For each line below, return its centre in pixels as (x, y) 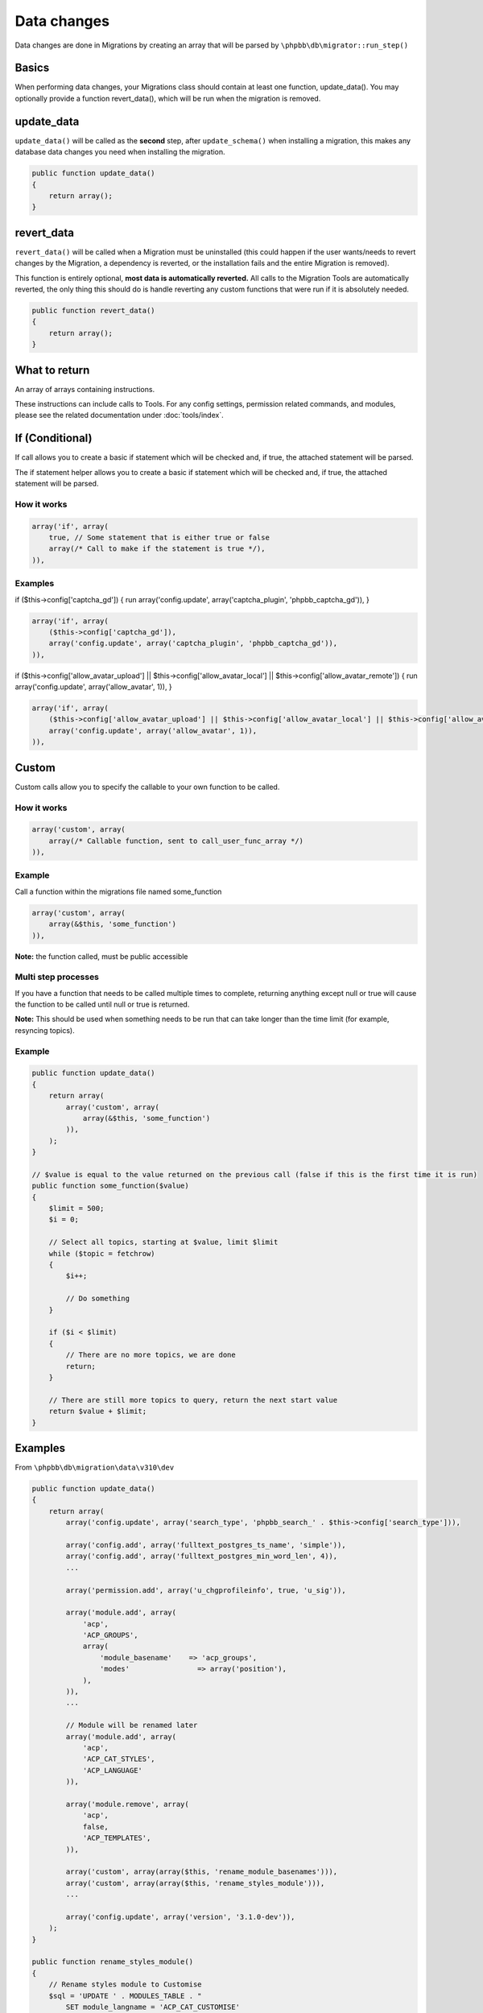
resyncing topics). (45, 1030)
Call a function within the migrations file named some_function (118, 891)
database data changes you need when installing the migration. (120, 152)
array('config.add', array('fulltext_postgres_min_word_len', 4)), (202, 1556)
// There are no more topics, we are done (151, 1355)
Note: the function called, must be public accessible (101, 956)
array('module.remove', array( (127, 1804)
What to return (52, 370)
